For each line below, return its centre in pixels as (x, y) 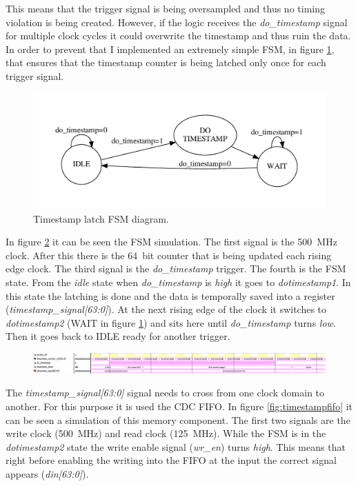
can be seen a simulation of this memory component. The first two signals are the (178, 419)
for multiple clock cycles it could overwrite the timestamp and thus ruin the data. (178, 36)
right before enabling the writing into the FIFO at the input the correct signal (171, 460)
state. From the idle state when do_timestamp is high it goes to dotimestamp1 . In (178, 282)
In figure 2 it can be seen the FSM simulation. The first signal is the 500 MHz (171, 242)
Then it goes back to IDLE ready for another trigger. (118, 336)
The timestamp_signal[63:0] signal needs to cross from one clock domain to (165, 393)
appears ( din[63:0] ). (47, 473)
